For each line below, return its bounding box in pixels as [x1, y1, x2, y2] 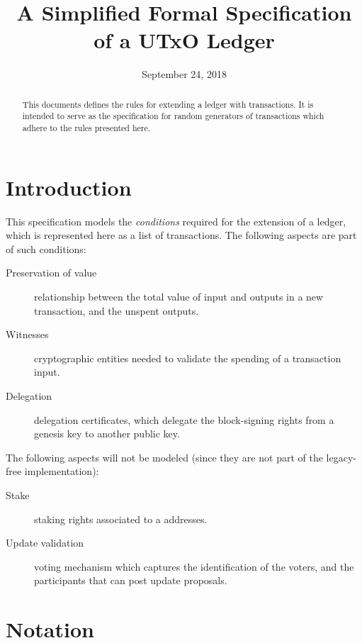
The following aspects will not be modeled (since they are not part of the [6, 449, 323, 464]
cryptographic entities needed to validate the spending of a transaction [34, 350, 341, 365]
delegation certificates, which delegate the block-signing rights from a [34, 412, 334, 427]
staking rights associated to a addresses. [34, 511, 208, 526]
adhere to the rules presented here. [22, 122, 151, 134]
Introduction [6, 172, 132, 201]
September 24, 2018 [142, 67, 227, 82]
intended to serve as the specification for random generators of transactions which [22, 110, 324, 122]
